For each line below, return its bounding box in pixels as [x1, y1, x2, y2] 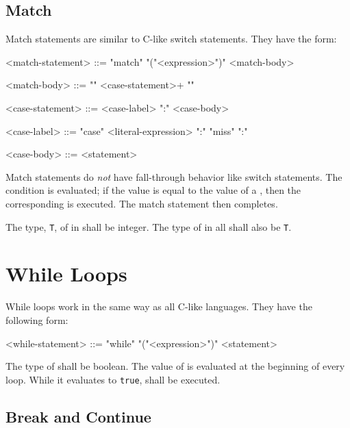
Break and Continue [5, 405, 151, 427]
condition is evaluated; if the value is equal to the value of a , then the [5, 183, 301, 197]
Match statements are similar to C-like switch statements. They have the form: [5, 32, 337, 46]
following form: [5, 312, 68, 327]
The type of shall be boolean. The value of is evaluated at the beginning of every [5, 359, 345, 373]
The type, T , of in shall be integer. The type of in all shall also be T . [5, 219, 292, 234]
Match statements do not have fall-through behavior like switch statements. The [5, 169, 342, 184]
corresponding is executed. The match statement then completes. [5, 196, 278, 210]
